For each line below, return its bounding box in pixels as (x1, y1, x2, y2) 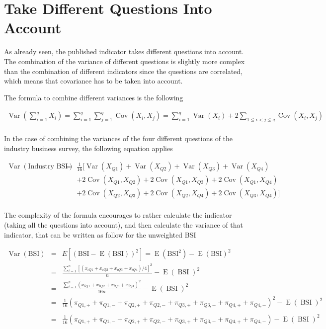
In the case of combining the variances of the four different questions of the (4, 133, 233, 144)
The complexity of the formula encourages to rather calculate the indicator (4, 210, 232, 220)
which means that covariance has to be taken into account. (4, 76, 183, 86)
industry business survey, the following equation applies (4, 143, 173, 153)
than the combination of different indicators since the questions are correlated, (4, 66, 243, 76)
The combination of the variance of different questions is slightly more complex (4, 56, 245, 66)
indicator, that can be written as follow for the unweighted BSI (4, 229, 196, 240)
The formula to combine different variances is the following (4, 92, 183, 102)
